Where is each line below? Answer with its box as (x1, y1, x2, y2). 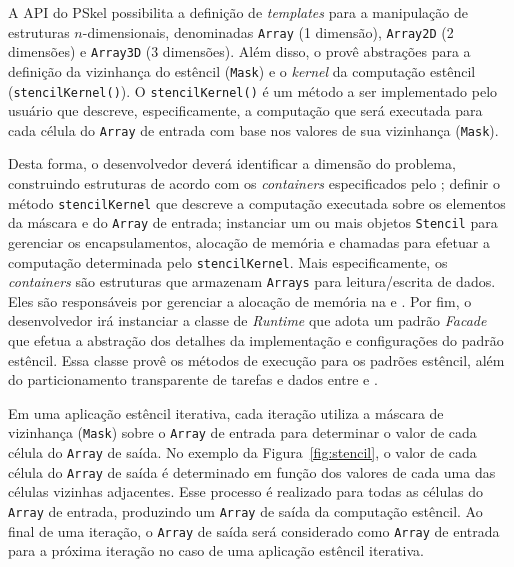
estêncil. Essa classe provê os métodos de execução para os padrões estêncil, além (8, 349, 505, 370)
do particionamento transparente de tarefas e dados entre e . (8, 369, 378, 390)
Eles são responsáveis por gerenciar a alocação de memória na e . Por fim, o (8, 290, 472, 311)
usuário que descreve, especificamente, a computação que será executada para (8, 100, 483, 121)
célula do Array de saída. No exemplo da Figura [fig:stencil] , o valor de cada (8, 442, 477, 463)
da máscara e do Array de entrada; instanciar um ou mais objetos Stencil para (8, 212, 498, 233)
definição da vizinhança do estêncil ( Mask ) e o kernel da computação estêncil (8, 60, 476, 81)
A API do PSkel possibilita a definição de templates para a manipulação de (8, 2, 468, 22)
